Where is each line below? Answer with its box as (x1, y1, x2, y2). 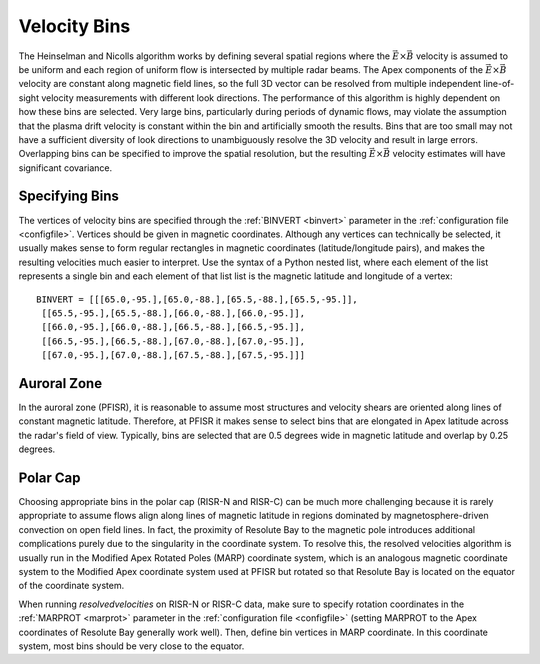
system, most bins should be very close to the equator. (18, 640, 245, 652)
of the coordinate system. (18, 580, 125, 592)
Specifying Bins (18, 188, 119, 205)
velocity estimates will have (392, 148, 506, 160)
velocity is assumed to (415, 50, 509, 62)
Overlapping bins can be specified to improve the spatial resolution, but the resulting (18, 148, 367, 160)
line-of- (483, 78, 515, 90)
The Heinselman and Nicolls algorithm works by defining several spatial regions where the (18, 50, 390, 62)
